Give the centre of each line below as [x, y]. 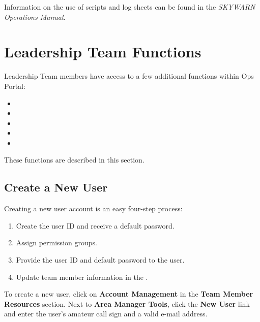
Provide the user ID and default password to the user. [100, 260]
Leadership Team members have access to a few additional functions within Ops [129, 76]
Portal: [15, 86]
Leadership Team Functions [103, 52]
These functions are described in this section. [74, 160]
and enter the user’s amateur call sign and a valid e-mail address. [106, 314]
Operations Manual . [35, 17]
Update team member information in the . [82, 277]
